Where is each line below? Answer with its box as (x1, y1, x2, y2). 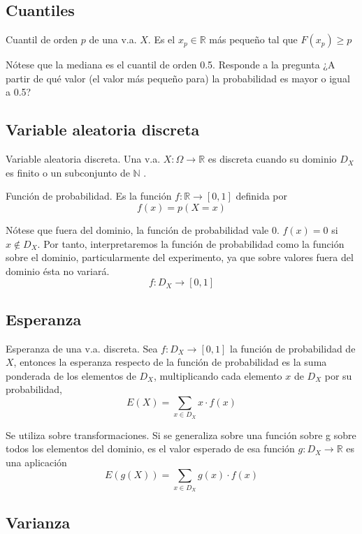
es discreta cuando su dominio (208, 151, 337, 166)
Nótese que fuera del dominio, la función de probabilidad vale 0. (6, 222, 280, 237)
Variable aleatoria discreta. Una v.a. (6, 151, 161, 166)
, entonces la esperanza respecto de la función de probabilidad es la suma (13, 355, 327, 369)
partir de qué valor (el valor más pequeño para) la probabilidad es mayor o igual (6, 71, 350, 85)
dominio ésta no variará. (6, 263, 110, 278)
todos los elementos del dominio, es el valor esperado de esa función (6, 441, 295, 456)
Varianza (6, 511, 71, 533)
